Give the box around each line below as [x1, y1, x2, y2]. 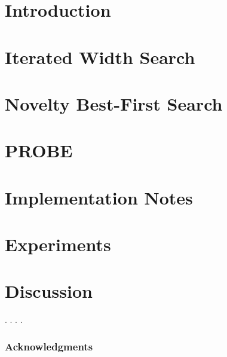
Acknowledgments [5, 338, 93, 353]
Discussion [5, 279, 93, 303]
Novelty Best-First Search [5, 91, 223, 115]
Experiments [5, 232, 111, 257]
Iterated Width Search [5, 44, 195, 69]
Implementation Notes [5, 185, 193, 209]
